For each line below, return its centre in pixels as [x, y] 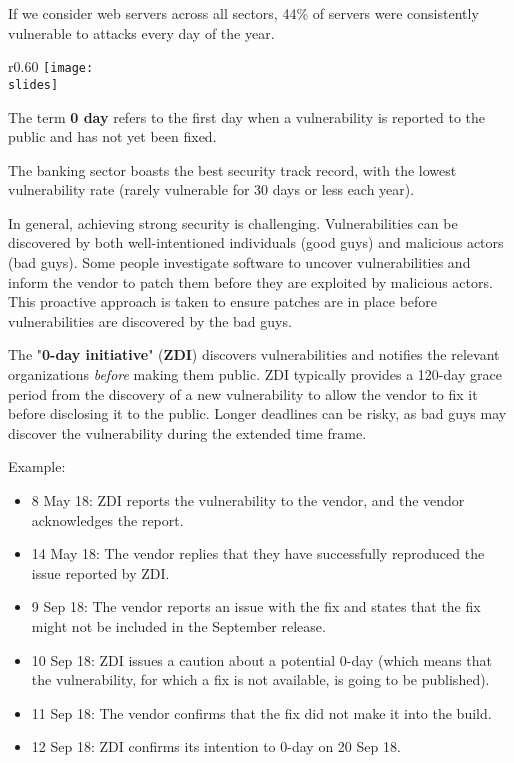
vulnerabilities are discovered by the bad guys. [150, 320]
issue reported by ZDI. [100, 572]
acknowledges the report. [107, 519]
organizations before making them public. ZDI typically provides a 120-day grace [255, 374]
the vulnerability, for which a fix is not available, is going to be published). [260, 679]
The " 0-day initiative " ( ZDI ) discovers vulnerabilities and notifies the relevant [254, 354]
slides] [33, 84]
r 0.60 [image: [51, 66]
